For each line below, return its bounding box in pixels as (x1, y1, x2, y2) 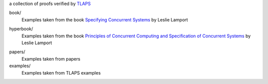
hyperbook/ (9, 26, 33, 32)
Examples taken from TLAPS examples (21, 70, 101, 76)
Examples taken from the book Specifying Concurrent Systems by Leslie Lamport (21, 16, 188, 22)
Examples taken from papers (21, 56, 80, 62)
